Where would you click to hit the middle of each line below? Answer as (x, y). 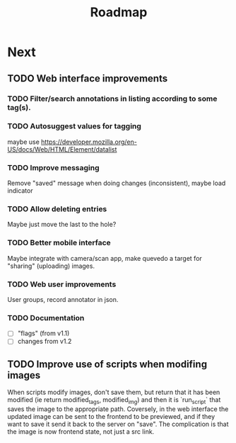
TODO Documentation (46, 318)
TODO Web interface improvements (88, 78)
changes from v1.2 (45, 342)
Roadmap (119, 12)
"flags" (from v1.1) (43, 333)
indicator (20, 191)
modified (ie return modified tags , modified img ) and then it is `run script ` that (114, 401)
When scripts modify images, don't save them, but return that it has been (114, 392)
